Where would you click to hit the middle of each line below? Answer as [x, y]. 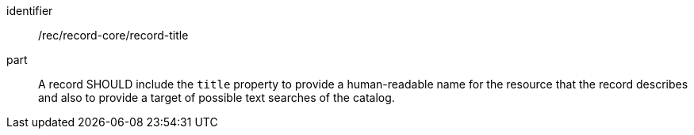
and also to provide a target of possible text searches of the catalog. [217, 97]
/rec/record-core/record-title [113, 35]
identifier [30, 11]
